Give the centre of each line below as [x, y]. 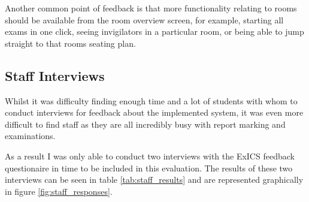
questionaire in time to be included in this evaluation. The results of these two [149, 168]
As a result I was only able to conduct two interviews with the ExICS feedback [150, 156]
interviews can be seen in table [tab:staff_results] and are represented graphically [154, 180]
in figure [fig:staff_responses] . [59, 191]
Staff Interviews [55, 75]
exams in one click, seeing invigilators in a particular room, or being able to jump [154, 31]
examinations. [30, 136]
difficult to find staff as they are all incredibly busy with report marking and [145, 124]
